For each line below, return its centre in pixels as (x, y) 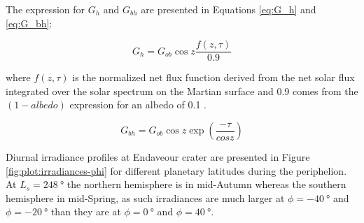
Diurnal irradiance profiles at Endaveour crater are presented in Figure (158, 157)
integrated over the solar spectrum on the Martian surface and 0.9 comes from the (182, 91)
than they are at (86, 211)
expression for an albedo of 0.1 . (138, 105)
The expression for (45, 9)
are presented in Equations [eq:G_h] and (229, 9)
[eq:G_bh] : (29, 23)
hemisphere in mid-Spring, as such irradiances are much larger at (145, 197)
